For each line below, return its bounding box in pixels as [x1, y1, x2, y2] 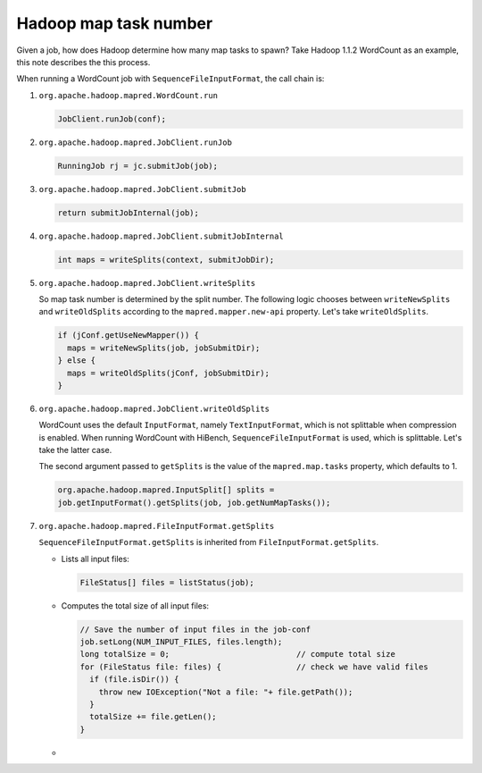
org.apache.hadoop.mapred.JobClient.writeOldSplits [38, 403, 270, 414]
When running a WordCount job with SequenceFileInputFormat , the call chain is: [16, 73, 325, 84]
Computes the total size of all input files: [61, 600, 210, 611]
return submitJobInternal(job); [57, 207, 200, 218]
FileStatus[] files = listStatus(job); [79, 577, 254, 587]
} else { [57, 356, 96, 365]
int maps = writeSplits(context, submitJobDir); [57, 255, 275, 265]
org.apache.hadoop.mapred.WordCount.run [38, 90, 219, 100]
